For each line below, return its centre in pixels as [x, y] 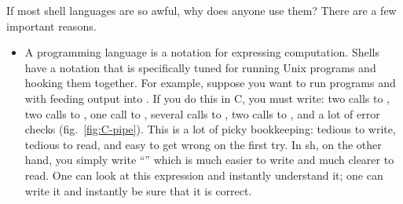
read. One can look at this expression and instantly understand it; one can [204, 175]
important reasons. [51, 25]
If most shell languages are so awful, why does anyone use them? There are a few [201, 10]
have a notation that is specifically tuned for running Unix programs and [200, 67]
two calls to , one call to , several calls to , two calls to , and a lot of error [202, 113]
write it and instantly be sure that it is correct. [138, 190]
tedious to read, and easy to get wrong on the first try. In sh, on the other [203, 144]
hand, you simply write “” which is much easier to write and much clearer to [209, 160]
